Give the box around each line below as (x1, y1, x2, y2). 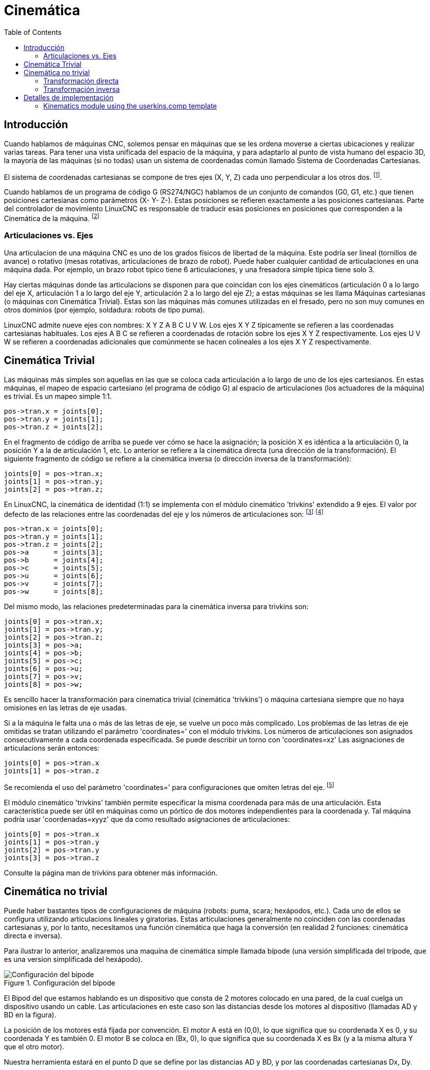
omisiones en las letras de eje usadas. (4, 704, 127, 712)
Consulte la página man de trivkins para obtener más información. (4, 868, 218, 877)
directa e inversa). (4, 931, 62, 940)
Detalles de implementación (24, 93, 114, 102)
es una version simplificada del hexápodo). (4, 955, 143, 963)
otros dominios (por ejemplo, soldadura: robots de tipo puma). (4, 305, 205, 314)
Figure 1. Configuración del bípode (4, 978, 115, 987)
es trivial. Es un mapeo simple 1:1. (4, 392, 112, 400)
